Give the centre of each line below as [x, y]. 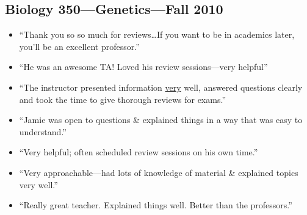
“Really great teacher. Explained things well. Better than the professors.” [156, 205]
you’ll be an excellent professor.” [79, 46]
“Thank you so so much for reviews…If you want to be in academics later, [157, 34]
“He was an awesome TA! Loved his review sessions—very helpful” [143, 67]
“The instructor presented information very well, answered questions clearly [161, 87]
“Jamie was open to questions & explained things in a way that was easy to [161, 120]
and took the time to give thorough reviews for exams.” [122, 99]
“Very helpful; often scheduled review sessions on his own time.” [139, 152]
